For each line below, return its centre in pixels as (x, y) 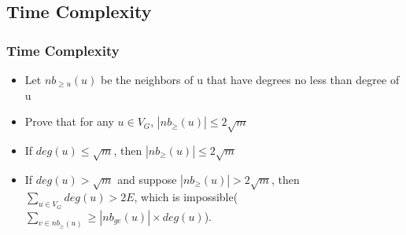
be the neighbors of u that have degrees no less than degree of (250, 79)
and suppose (147, 179)
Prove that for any (69, 121)
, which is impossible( (186, 197)
